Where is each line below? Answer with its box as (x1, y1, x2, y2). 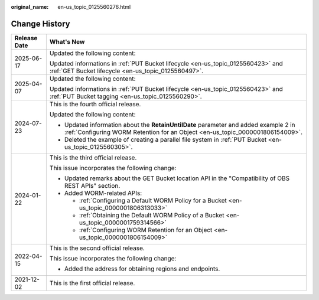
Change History (11, 18, 70, 29)
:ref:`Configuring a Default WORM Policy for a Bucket (79, 196, 227, 204)
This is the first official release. (49, 279, 135, 287)
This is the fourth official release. (49, 100, 141, 108)
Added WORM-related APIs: (64, 189, 142, 197)
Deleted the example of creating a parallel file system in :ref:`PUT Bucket (64, 135, 267, 144)
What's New (49, 37, 85, 45)
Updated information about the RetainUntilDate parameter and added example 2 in (64, 120, 295, 129)
